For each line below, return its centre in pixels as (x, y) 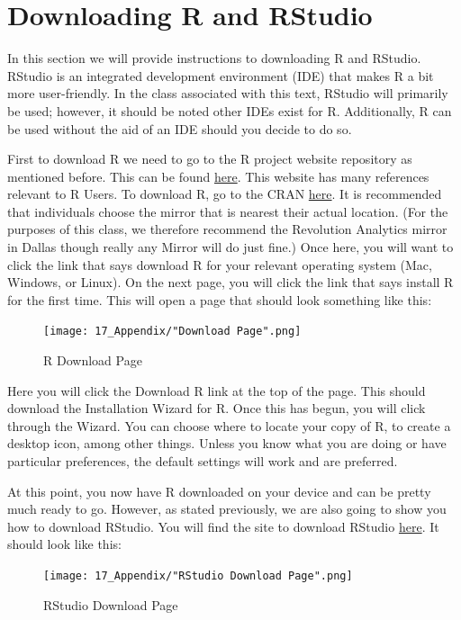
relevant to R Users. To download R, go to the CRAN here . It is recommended (225, 194)
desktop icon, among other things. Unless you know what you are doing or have (227, 443)
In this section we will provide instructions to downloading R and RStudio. (214, 58)
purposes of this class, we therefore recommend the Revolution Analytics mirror (227, 229)
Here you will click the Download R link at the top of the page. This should (217, 390)
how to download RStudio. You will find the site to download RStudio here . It (223, 526)
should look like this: (64, 544)
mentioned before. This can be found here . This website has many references (218, 176)
